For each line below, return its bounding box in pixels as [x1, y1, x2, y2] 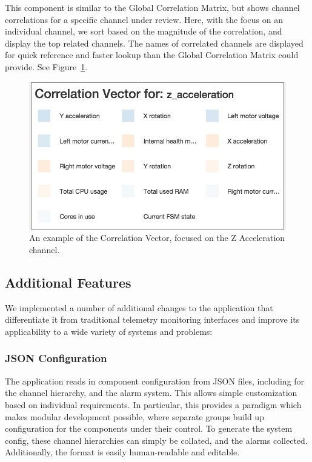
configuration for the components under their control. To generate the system [5, 422, 293, 435]
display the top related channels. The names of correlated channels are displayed [5, 36, 304, 49]
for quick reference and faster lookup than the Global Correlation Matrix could [5, 48, 299, 61]
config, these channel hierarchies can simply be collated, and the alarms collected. [5, 434, 308, 446]
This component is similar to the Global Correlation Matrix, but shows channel [5, 1, 300, 13]
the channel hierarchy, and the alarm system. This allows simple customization [5, 386, 297, 399]
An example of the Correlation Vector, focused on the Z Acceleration [29, 231, 285, 244]
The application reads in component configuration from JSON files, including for [5, 374, 305, 387]
